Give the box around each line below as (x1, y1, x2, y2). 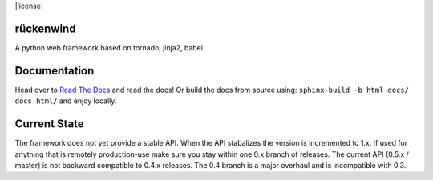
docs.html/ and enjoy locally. (14, 96, 117, 106)
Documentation (14, 64, 95, 78)
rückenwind (14, 22, 76, 35)
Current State (14, 117, 84, 131)
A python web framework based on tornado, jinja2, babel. (14, 42, 205, 52)
